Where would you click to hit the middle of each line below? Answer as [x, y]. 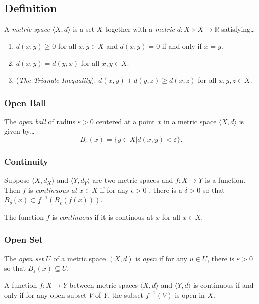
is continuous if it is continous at [103, 216]
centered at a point [125, 121]
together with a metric [140, 29]
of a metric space [80, 258]
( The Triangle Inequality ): [56, 80]
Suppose [17, 180]
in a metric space [190, 121]
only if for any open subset [45, 295]
